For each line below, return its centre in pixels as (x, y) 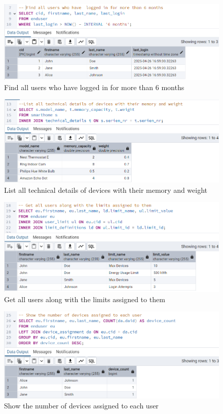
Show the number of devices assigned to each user (81, 405)
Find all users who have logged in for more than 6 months (94, 87)
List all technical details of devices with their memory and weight (106, 190)
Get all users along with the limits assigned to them (85, 299)
